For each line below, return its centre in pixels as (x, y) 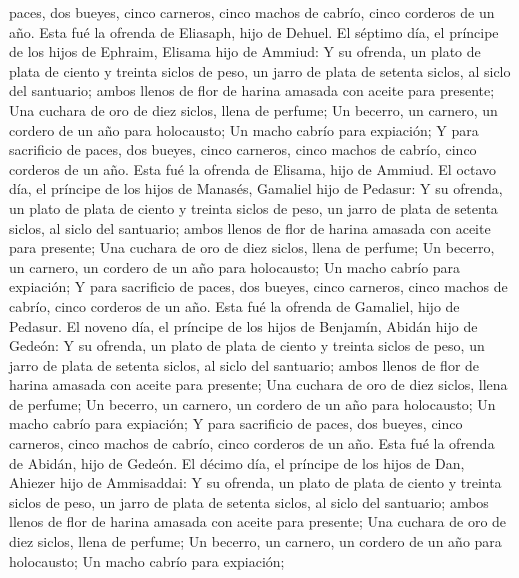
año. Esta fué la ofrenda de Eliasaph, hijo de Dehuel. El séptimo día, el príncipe (254, 31)
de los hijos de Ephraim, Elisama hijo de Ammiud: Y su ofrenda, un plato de (245, 51)
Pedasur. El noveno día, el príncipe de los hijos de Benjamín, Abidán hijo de (243, 325)
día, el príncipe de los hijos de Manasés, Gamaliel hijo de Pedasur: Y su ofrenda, (256, 188)
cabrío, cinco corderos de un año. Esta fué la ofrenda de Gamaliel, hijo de (234, 305)
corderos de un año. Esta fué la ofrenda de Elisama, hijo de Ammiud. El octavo (253, 168)
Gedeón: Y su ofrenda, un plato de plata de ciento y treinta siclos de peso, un (247, 345)
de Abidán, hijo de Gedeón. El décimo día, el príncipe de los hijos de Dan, (237, 462)
